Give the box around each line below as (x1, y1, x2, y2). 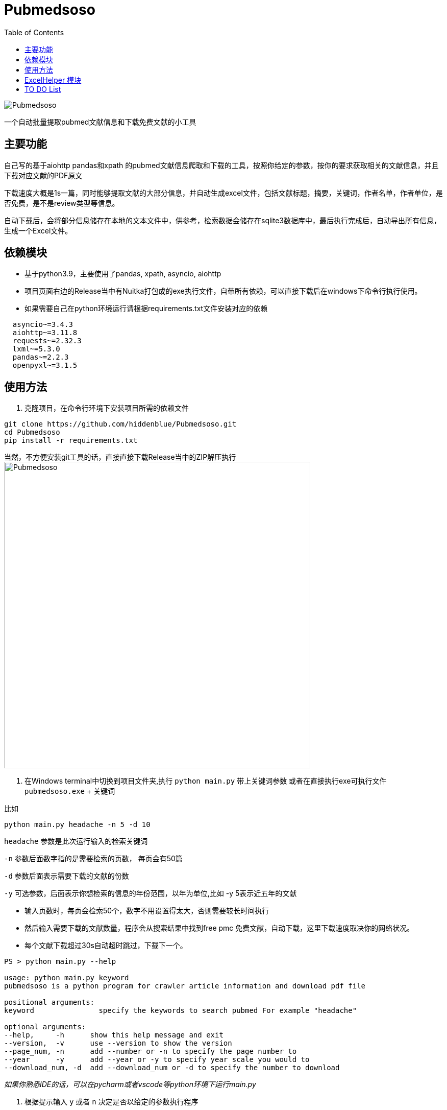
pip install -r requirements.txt (4, 436, 138, 445)
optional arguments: (4, 1023, 86, 1031)
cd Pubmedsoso (4, 428, 60, 437)
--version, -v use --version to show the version (4, 1039, 232, 1048)
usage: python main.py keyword (4, 974, 129, 982)
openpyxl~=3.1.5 (12, 361, 78, 370)
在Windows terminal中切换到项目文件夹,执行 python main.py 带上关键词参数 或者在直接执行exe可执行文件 (24, 776, 387, 786)
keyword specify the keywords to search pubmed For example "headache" (4, 1006, 357, 1015)
